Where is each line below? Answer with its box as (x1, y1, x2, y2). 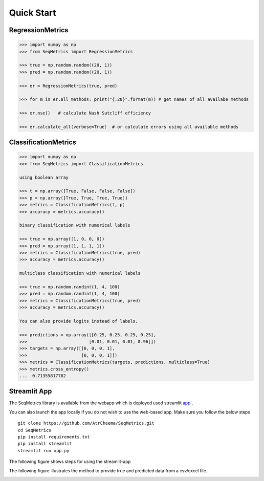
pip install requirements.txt (18, 434, 90, 439)
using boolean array (19, 175, 68, 180)
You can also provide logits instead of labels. (19, 318, 138, 324)
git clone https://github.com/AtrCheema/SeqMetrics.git (18, 420, 154, 426)
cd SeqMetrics (18, 427, 51, 433)
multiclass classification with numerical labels (19, 270, 141, 276)
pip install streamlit (18, 441, 72, 447)
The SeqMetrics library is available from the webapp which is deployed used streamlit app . (9, 400, 193, 406)
